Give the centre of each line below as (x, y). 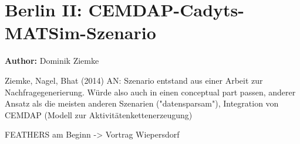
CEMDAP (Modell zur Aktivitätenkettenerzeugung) (99, 114)
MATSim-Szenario (80, 32)
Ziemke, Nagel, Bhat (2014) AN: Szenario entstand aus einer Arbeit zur (134, 80)
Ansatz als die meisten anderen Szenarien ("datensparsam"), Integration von (142, 103)
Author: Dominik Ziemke (52, 61)
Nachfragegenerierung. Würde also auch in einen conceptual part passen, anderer (150, 92)
